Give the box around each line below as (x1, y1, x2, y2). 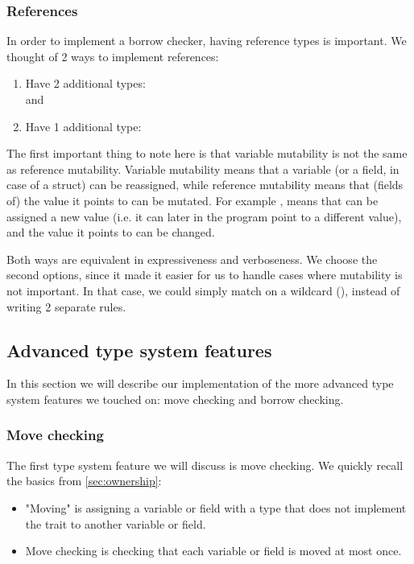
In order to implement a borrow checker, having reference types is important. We (6, 32, 407, 49)
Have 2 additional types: (25, 75, 146, 92)
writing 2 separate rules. (6, 298, 126, 315)
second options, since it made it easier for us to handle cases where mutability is (6, 266, 403, 283)
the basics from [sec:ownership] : (6, 472, 162, 489)
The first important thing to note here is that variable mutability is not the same (6, 145, 408, 162)
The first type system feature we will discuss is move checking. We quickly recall (6, 456, 404, 473)
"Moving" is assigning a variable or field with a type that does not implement (25, 499, 407, 516)
